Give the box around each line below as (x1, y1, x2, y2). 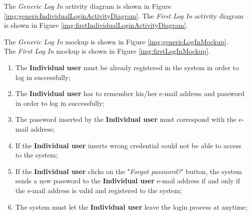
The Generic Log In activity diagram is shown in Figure (4, 1, 171, 11)
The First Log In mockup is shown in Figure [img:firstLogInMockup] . (4, 46, 210, 56)
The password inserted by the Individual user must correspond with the (15, 114, 236, 124)
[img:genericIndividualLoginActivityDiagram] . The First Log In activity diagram (4, 10, 244, 20)
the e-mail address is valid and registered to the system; (15, 185, 182, 195)
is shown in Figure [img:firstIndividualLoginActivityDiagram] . (4, 20, 188, 30)
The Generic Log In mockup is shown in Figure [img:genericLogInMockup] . (4, 36, 229, 46)
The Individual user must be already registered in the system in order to (15, 62, 239, 72)
